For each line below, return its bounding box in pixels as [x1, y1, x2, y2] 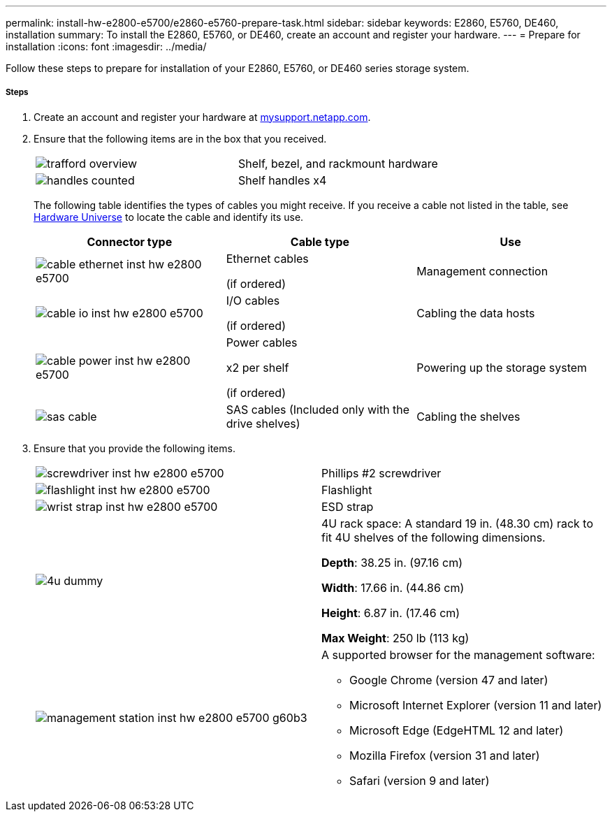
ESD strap [321, 499, 374, 514]
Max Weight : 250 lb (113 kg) [321, 630, 469, 645]
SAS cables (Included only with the [226, 402, 410, 417]
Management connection [416, 263, 548, 278]
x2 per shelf [226, 360, 289, 375]
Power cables [226, 335, 298, 349]
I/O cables [226, 293, 280, 308]
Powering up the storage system [416, 360, 588, 375]
